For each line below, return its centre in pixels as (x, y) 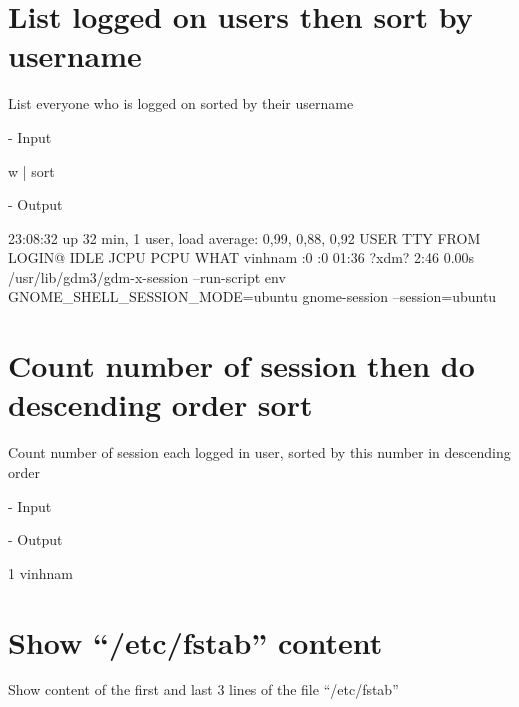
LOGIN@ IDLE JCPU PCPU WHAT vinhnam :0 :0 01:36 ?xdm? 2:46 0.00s (241, 257)
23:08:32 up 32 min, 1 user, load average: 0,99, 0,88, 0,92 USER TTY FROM (244, 237)
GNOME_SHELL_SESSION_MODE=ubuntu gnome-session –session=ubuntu (252, 296)
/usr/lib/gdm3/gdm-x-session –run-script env (147, 276)
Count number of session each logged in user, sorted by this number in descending (259, 452)
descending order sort (160, 404)
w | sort (31, 170)
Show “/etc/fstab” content (195, 641)
